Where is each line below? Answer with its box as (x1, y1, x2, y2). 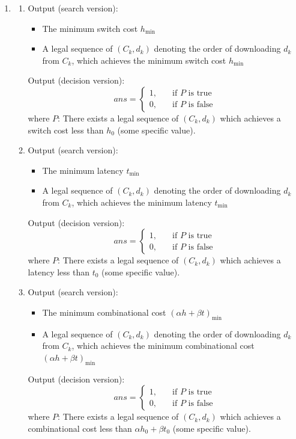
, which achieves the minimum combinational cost (71, 339, 255, 352)
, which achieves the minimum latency (71, 195, 212, 208)
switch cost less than (28, 123, 104, 136)
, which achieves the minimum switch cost (71, 54, 226, 66)
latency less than (28, 265, 90, 278)
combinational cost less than (28, 422, 132, 434)
